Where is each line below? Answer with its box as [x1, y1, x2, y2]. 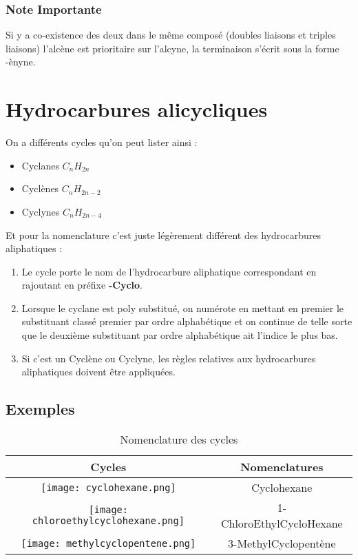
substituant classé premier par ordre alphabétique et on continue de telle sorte [21, 314, 352, 329]
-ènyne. [6, 54, 36, 69]
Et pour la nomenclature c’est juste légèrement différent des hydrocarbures [6, 227, 322, 242]
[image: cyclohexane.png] [41, 481, 176, 493]
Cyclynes [21, 204, 60, 218]
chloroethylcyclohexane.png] [32, 515, 185, 527]
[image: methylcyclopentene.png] [21, 537, 196, 549]
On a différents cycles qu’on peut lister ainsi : [6, 135, 198, 149]
